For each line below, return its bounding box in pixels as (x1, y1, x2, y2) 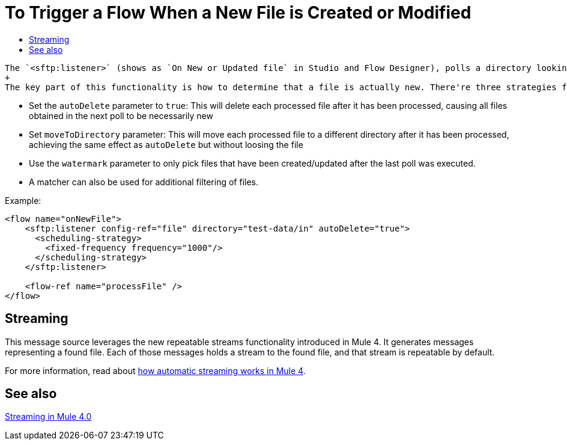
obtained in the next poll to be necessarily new (29, 110, 213, 121)
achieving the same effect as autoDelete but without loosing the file (29, 139, 303, 150)
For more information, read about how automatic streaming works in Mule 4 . (5, 365, 306, 376)
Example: (5, 195, 41, 206)
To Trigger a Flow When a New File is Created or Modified (5, 2, 471, 23)
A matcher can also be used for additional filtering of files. (29, 176, 259, 187)
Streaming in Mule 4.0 (5, 411, 92, 422)
